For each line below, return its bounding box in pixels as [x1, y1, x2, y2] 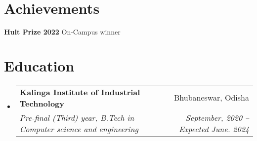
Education [4, 55, 75, 75]
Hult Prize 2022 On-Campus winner [4, 27, 121, 37]
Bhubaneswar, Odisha [173, 92, 249, 104]
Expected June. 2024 [179, 123, 249, 135]
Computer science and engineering [19, 123, 138, 135]
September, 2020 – [185, 111, 249, 123]
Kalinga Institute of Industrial [19, 86, 140, 98]
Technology [19, 97, 65, 109]
